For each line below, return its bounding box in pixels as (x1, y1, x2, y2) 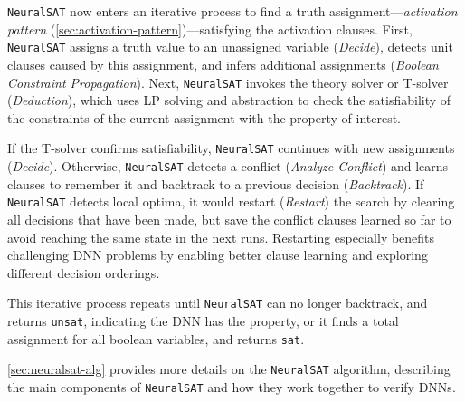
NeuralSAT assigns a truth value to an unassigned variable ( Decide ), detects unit (7, 37, 453, 56)
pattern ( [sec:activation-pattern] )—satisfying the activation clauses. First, (7, 19, 413, 38)
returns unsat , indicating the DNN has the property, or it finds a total (7, 311, 399, 330)
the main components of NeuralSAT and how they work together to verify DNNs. (7, 377, 456, 396)
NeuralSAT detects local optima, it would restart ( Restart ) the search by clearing (7, 192, 455, 211)
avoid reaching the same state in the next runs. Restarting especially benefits (7, 227, 435, 246)
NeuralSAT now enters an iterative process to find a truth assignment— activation (7, 2, 458, 20)
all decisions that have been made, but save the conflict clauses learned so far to (7, 209, 451, 228)
